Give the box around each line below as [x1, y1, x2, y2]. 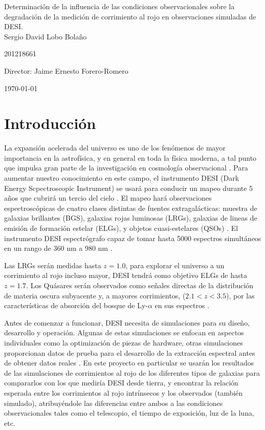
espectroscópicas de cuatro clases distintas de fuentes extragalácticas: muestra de [4, 202, 257, 213]
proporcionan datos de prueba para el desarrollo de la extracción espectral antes [4, 347, 255, 358]
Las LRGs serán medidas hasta [4, 260, 101, 270]
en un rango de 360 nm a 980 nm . [4, 243, 113, 253]
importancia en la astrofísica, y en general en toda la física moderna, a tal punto [4, 152, 257, 163]
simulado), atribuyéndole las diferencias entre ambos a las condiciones [4, 397, 223, 408]
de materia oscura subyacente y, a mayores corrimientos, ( [4, 290, 186, 300]
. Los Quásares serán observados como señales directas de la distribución [26, 280, 254, 290]
